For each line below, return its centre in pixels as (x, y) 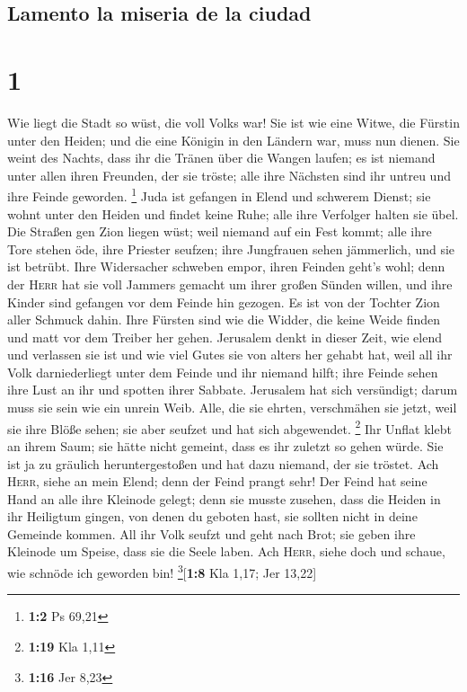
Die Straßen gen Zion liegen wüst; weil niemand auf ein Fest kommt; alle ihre (220, 231)
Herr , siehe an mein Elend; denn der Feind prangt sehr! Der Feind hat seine (217, 481)
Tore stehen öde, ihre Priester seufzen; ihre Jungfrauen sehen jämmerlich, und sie (231, 248)
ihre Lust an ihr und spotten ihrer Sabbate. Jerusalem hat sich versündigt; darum (233, 390)
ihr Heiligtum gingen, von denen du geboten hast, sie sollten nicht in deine (212, 516)
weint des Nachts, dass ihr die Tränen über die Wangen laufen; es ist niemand (221, 158)
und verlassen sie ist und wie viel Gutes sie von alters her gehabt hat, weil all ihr (230, 355)
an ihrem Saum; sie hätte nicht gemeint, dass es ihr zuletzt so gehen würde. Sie (225, 445)
